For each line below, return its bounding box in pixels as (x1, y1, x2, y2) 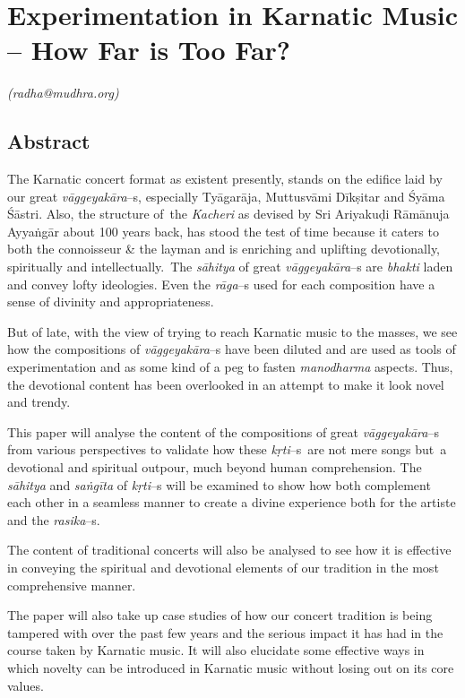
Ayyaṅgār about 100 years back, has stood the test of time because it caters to (7, 221, 439, 240)
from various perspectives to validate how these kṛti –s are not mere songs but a (7, 440, 447, 459)
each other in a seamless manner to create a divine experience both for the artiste (7, 493, 456, 512)
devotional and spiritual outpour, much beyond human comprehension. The (7, 458, 422, 477)
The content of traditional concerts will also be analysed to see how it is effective (7, 540, 452, 559)
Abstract (7, 127, 90, 155)
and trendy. (7, 392, 71, 411)
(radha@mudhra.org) (7, 83, 119, 102)
